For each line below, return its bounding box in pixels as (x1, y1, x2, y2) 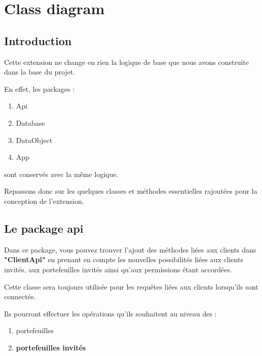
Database (16, 117, 45, 128)
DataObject (16, 134, 53, 145)
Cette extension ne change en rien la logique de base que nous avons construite (4, 56, 249, 67)
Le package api (4, 220, 84, 236)
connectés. (4, 291, 36, 302)
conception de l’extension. (4, 195, 84, 206)
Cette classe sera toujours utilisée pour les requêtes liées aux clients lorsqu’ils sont (4, 281, 258, 292)
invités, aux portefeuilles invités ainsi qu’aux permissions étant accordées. (4, 264, 232, 274)
